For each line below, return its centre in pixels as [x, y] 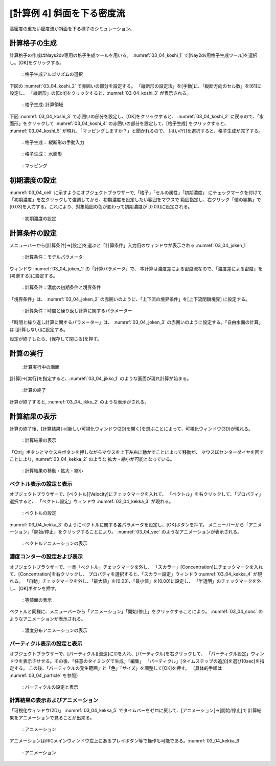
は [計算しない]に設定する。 [39, 329]
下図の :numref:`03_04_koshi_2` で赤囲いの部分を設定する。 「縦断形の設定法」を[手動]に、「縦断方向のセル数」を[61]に [136, 86]
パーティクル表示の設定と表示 [46, 644]
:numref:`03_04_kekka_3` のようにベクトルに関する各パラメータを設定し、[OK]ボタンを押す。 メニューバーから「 [129, 524]
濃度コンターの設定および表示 [46, 557]
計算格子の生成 [33, 43]
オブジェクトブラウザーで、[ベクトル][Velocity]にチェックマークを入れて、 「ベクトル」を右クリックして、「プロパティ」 [136, 494]
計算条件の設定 [33, 233]
